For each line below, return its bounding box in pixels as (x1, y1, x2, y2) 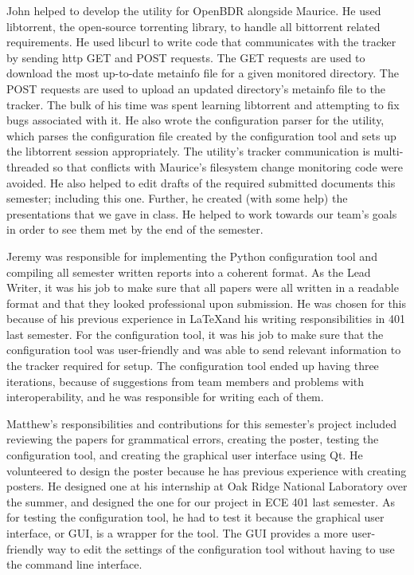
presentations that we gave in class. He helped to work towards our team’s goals (6, 205, 397, 222)
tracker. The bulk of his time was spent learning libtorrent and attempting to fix (6, 96, 400, 112)
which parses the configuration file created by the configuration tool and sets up (6, 127, 396, 144)
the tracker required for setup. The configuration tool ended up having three (6, 357, 379, 374)
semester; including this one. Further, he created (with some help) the (6, 190, 348, 207)
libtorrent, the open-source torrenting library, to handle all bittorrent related (6, 18, 381, 34)
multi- (373, 143, 404, 160)
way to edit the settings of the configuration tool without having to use (47, 540, 395, 557)
